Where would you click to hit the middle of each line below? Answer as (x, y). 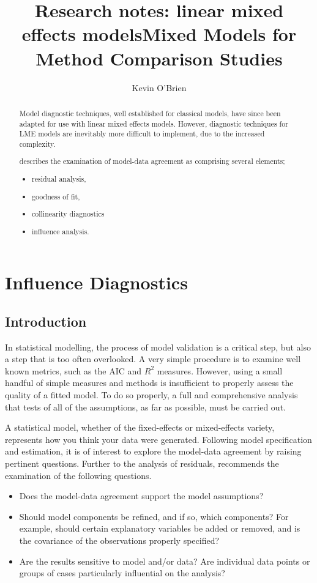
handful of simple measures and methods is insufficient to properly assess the (149, 383)
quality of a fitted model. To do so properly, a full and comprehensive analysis (151, 395)
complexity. (37, 143)
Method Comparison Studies (159, 58)
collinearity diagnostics (68, 214)
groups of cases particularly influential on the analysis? (122, 573)
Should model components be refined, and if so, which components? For (154, 516)
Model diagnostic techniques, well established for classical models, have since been (150, 113)
